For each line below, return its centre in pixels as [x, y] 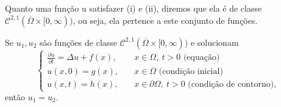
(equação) [201, 58]
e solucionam [215, 42]
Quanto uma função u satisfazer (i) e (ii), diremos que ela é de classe [133, 8]
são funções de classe [78, 42]
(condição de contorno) [231, 84]
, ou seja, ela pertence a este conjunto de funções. [165, 20]
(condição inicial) [191, 71]
